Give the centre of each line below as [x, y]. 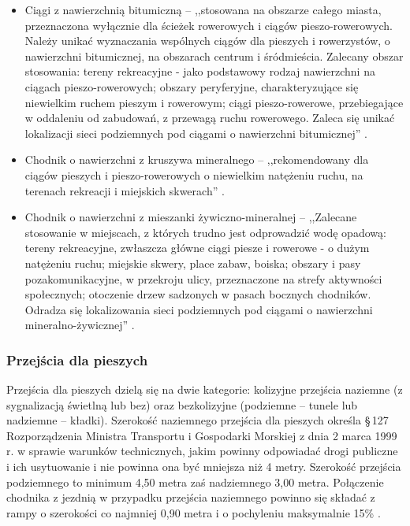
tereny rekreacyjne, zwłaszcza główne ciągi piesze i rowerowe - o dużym [197, 248]
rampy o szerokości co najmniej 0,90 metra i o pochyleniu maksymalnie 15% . [194, 512]
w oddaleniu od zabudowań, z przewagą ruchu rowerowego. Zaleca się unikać [210, 118]
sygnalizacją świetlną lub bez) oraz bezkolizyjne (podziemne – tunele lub [182, 404]
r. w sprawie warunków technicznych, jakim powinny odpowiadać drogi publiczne [202, 451]
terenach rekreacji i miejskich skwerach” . [125, 190]
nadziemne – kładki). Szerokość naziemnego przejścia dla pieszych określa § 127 [198, 420]
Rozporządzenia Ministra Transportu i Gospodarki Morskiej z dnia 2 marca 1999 [202, 435]
